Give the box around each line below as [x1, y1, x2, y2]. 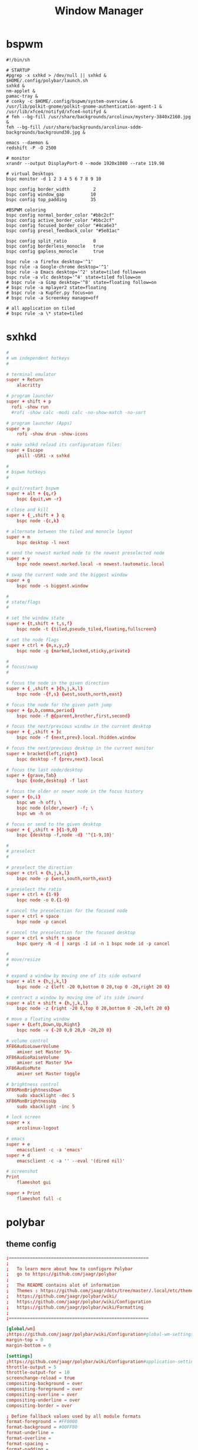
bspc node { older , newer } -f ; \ [16, 805, 94, 811]
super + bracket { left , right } [6, 750, 78, 756]
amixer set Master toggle [16, 1071, 81, 1077]
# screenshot [6, 1169, 38, 1174]
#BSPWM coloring [6, 207, 46, 213]
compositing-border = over [6, 1403, 72, 1409]
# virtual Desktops [6, 170, 54, 177]
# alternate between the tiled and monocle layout [6, 528, 133, 535]
